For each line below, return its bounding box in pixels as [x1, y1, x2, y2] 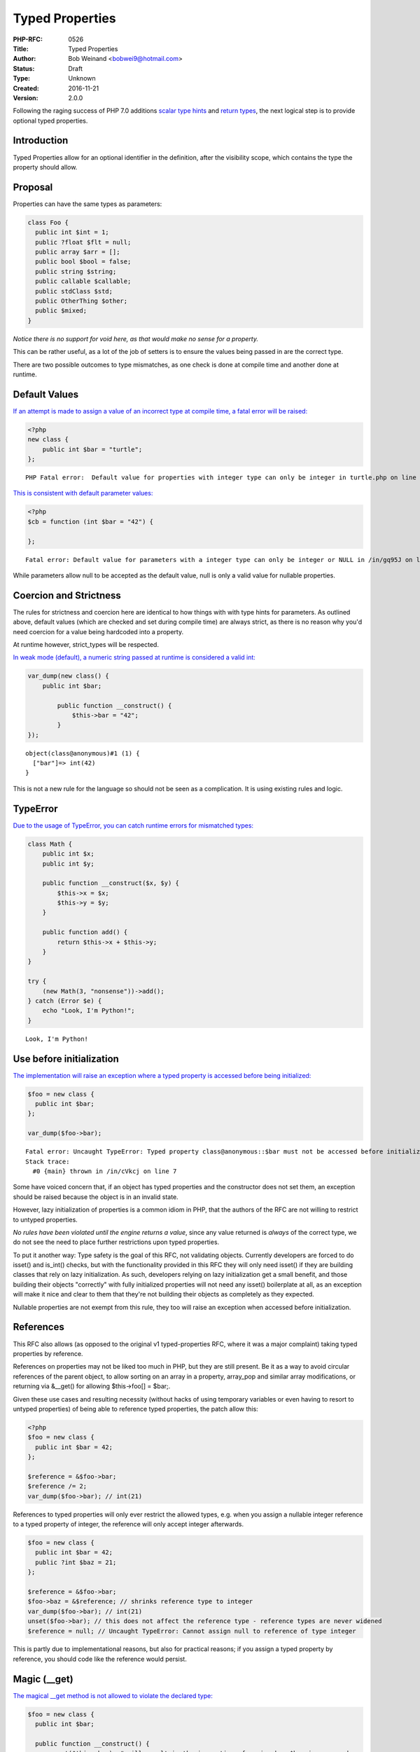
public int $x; [42, 850, 94, 858]
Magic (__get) [13, 1673, 73, 1685]
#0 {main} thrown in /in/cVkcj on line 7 [32, 1167, 177, 1175]
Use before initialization [13, 1053, 119, 1065]
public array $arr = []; [35, 248, 120, 256]
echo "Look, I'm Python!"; [42, 1006, 136, 1015]
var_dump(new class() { [27, 672, 110, 680]
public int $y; [42, 859, 94, 868]
